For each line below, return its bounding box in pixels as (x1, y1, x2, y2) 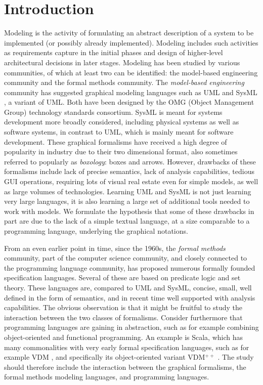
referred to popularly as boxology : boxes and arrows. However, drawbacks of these (4, 156, 256, 166)
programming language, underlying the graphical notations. (4, 226, 188, 236)
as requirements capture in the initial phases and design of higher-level (4, 47, 223, 58)
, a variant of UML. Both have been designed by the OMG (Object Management (4, 97, 254, 107)
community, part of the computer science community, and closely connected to (4, 252, 247, 263)
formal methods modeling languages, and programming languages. (4, 371, 209, 382)
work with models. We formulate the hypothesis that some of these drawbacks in (4, 205, 254, 216)
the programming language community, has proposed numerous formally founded (4, 262, 255, 273)
